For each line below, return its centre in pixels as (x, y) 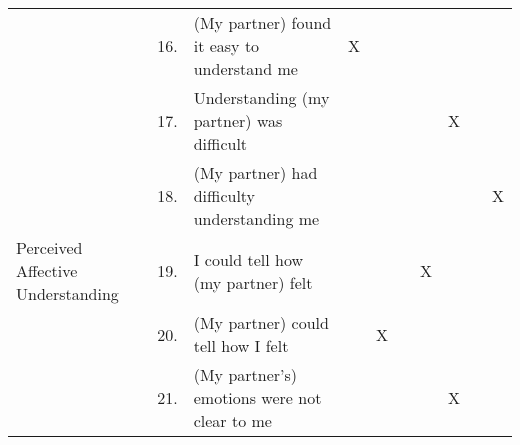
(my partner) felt (253, 282)
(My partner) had (255, 172)
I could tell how (248, 259)
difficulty (224, 195)
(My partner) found (262, 22)
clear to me (232, 420)
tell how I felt (241, 345)
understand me (245, 68)
